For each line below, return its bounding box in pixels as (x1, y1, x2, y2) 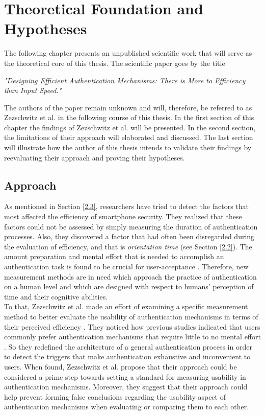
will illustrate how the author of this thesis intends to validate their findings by (4, 142, 252, 153)
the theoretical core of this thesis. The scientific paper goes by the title (4, 57, 225, 68)
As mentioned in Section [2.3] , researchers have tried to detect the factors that (4, 201, 249, 212)
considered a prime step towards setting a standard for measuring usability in (4, 371, 246, 382)
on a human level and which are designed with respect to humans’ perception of (4, 281, 254, 292)
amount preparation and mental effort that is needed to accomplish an (4, 251, 224, 262)
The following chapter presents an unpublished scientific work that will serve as (4, 48, 252, 58)
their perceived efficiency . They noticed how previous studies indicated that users (4, 321, 260, 332)
